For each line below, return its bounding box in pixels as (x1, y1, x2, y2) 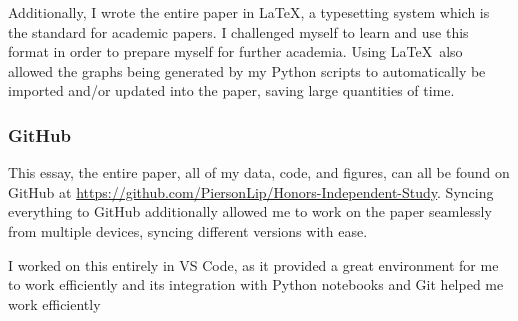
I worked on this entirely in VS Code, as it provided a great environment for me (8, 254, 499, 275)
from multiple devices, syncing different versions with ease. (8, 220, 368, 241)
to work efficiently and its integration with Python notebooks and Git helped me (8, 274, 504, 295)
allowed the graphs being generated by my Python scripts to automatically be (8, 60, 486, 81)
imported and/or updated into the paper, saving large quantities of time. (8, 80, 455, 101)
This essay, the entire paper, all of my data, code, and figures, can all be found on (8, 162, 510, 183)
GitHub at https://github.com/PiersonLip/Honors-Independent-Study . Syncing (8, 181, 494, 202)
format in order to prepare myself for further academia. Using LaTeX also (8, 41, 463, 62)
